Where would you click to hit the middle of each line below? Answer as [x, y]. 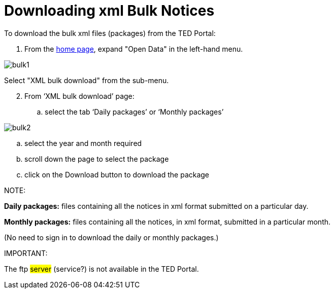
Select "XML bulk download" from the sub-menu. [87, 80]
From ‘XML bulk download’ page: [79, 96]
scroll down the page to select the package [97, 159]
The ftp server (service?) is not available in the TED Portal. [102, 269]
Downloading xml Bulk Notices [109, 11]
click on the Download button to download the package [117, 174]
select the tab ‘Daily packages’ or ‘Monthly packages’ [134, 112]
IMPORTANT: [26, 253]
